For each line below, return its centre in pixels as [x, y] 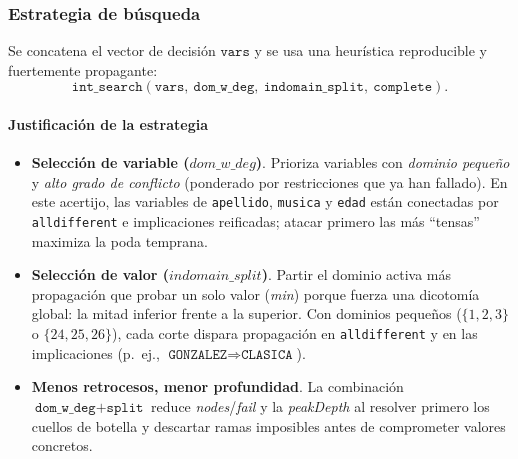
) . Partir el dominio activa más [356, 274]
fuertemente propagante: [83, 69]
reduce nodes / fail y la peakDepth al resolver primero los [320, 405]
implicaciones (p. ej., [95, 352]
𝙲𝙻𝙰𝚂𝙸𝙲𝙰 [267, 354]
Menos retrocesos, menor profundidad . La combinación [217, 386]
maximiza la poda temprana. [120, 240]
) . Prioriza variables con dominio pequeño [382, 162]
